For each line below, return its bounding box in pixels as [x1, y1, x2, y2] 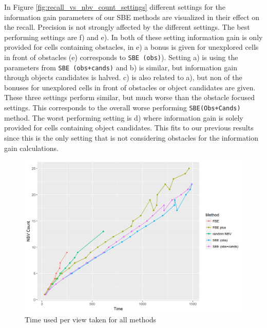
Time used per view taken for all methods [25, 314, 157, 324]
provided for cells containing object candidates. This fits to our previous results [4, 122, 254, 133]
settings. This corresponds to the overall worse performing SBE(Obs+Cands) [4, 102, 241, 113]
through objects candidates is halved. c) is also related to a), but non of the [4, 72, 242, 83]
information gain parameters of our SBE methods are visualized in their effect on [4, 11, 260, 22]
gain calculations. [4, 142, 59, 153]
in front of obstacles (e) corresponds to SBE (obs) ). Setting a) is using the [4, 51, 238, 62]
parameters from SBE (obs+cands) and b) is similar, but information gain [4, 62, 237, 72]
